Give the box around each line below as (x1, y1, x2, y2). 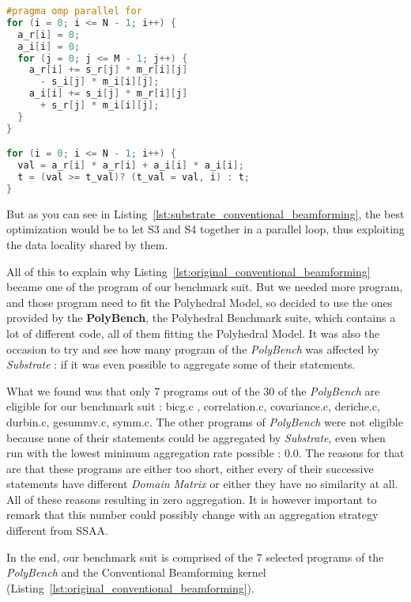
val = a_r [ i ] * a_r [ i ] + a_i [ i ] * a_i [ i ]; (17, 160, 244, 172)
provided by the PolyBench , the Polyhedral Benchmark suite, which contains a (6, 309, 396, 326)
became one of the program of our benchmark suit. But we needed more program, (6, 278, 403, 295)
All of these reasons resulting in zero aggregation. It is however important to (6, 490, 377, 507)
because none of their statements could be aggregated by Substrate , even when (6, 429, 386, 445)
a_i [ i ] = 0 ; (17, 40, 81, 52)
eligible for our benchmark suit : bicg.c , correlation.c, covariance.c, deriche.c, (6, 398, 380, 415)
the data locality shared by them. (6, 236, 168, 252)
